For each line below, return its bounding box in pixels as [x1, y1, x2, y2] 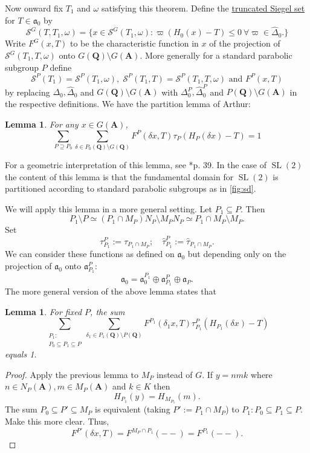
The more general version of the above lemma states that [5, 285, 216, 298]
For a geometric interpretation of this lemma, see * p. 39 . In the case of [5, 158, 267, 171]
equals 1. [5, 348, 37, 360]
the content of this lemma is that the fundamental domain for [5, 170, 234, 183]
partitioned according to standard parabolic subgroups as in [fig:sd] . [5, 182, 256, 195]
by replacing [5, 85, 50, 98]
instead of [156, 368, 193, 380]
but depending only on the [187, 247, 286, 260]
